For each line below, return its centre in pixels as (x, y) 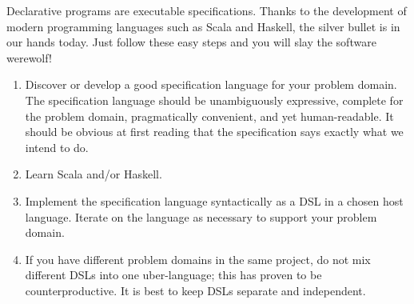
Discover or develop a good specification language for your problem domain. (211, 84)
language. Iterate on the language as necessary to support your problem (201, 216)
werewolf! (29, 57)
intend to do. (57, 147)
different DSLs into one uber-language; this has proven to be (173, 275)
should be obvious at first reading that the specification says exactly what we (214, 132)
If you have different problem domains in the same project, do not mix (198, 259)
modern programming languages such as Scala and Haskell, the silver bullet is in (203, 26)
